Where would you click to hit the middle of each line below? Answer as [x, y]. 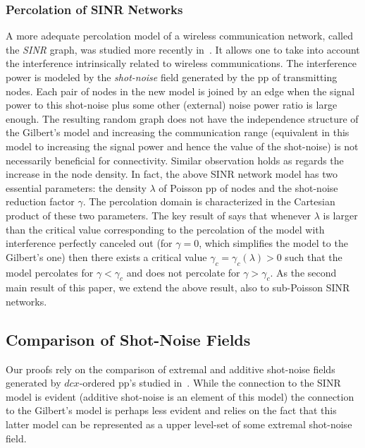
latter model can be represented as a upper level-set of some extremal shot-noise [179, 424]
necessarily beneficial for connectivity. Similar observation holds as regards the [175, 160]
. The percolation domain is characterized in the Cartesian [209, 201]
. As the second [303, 272]
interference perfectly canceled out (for [89, 243]
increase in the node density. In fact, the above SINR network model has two [172, 174]
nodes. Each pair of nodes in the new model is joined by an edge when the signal [180, 91]
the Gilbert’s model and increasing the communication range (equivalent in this [178, 132]
